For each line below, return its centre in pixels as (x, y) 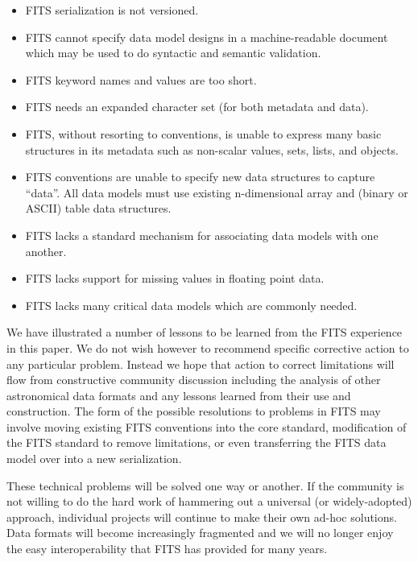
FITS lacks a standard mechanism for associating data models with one (202, 235)
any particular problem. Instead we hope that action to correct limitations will (201, 364)
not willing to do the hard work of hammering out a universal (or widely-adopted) (209, 501)
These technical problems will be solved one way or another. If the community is (205, 485)
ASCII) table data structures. (98, 208)
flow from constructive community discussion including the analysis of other (194, 380)
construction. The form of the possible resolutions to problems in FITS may (194, 411)
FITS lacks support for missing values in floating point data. (175, 278)
